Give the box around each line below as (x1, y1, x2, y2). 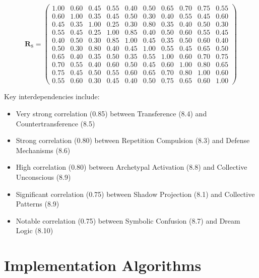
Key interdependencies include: (4, 91, 100, 102)
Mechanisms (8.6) (16, 145, 71, 155)
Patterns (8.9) (16, 198, 59, 209)
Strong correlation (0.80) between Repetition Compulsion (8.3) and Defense (16, 135, 250, 146)
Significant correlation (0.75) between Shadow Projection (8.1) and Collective (16, 188, 255, 199)
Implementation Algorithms (4, 255, 202, 275)
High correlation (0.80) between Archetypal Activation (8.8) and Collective (16, 162, 247, 172)
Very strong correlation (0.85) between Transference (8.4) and (16, 108, 207, 118)
